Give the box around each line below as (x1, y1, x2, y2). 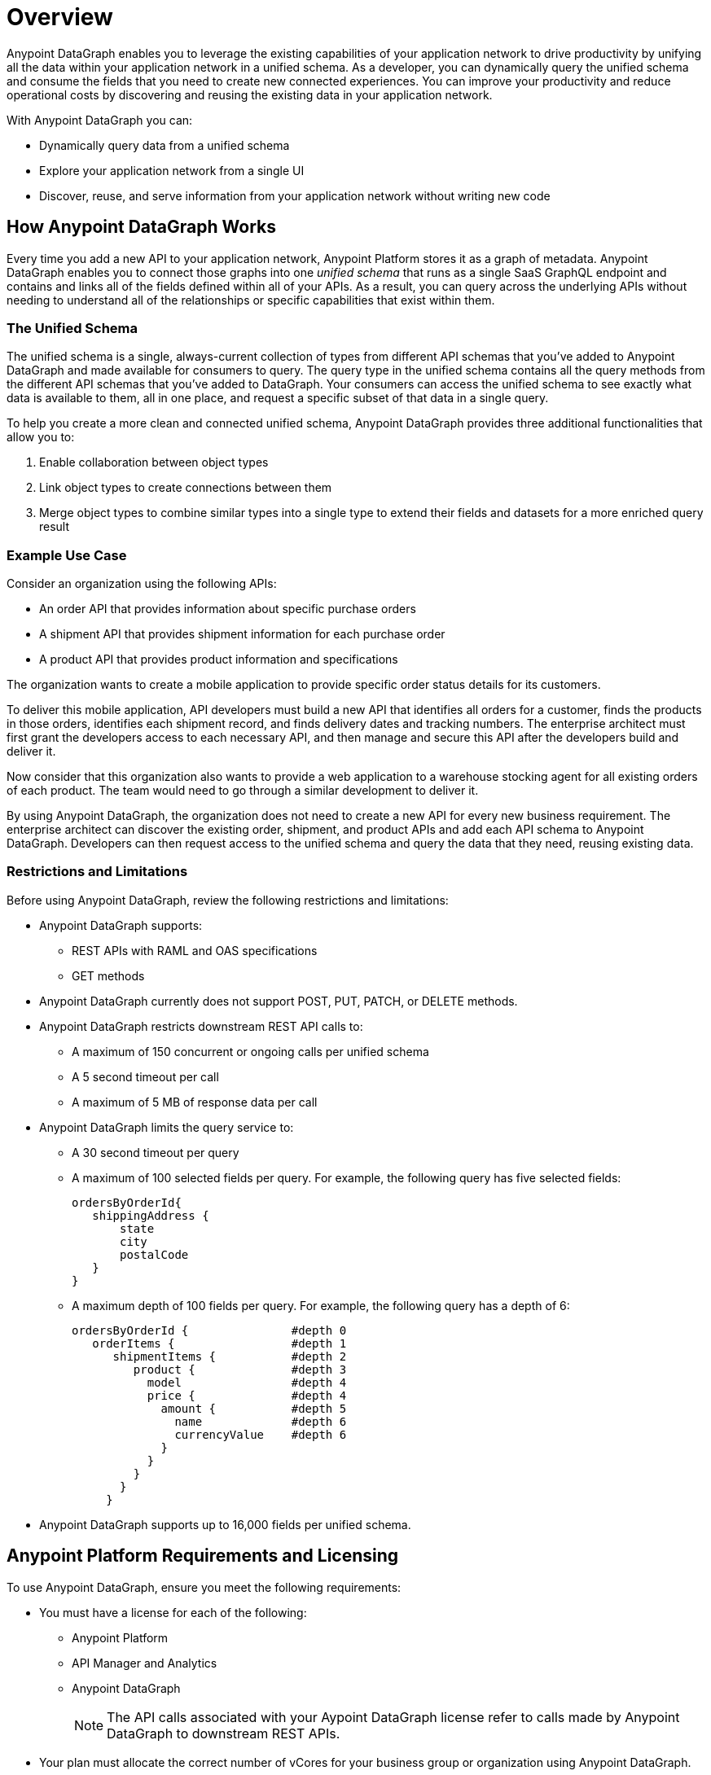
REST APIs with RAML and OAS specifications (72, 943, 318, 958)
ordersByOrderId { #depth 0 (72, 1323, 347, 1337)
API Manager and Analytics (72, 1655, 217, 1670)
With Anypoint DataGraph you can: (7, 112, 193, 127)
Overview (7, 3, 113, 31)
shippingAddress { (92, 1208, 209, 1222)
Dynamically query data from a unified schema (39, 138, 290, 152)
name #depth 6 (174, 1414, 347, 1428)
